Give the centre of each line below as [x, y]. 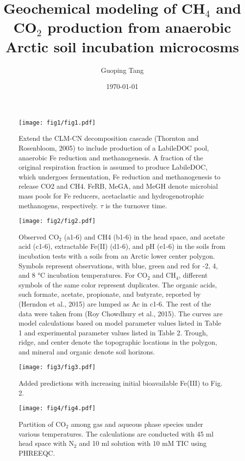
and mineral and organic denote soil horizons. [87, 351]
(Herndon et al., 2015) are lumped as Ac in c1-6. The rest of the [115, 303]
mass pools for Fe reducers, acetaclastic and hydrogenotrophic [111, 195]
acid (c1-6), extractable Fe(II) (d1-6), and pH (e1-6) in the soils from [122, 246]
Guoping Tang [122, 70]
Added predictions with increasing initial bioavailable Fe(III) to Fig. [121, 383]
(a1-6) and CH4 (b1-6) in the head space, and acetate [144, 236]
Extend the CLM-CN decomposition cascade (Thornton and [109, 138]
